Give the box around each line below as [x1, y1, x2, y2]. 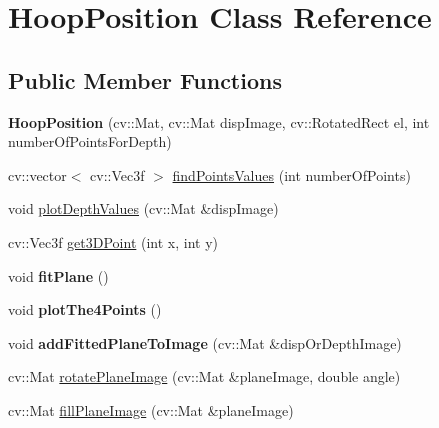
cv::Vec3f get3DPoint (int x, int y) [8, 231, 219, 252]
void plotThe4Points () [8, 299, 162, 320]
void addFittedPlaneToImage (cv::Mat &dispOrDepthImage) [8, 332, 402, 353]
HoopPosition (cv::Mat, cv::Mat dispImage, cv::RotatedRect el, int [8, 111, 430, 132]
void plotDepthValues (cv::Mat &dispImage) [8, 198, 279, 219]
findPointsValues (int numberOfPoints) [172, 164, 411, 185]
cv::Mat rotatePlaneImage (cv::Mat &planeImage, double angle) [8, 366, 401, 387]
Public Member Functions [8, 64, 282, 95]
